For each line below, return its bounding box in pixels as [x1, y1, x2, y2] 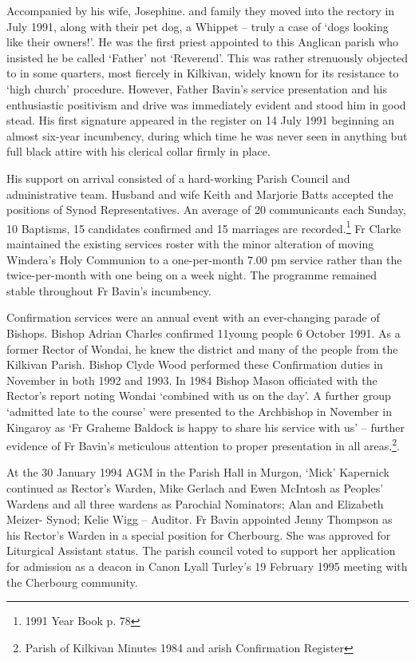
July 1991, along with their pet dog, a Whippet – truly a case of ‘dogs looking [6, 18, 389, 34]
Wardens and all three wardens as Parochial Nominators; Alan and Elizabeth [6, 495, 384, 512]
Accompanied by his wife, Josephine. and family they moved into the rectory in [6, 2, 395, 18]
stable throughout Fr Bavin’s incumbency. [6, 282, 211, 299]
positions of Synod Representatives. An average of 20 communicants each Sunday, [6, 201, 406, 218]
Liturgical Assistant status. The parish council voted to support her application [6, 542, 396, 559]
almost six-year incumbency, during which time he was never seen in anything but [6, 127, 408, 144]
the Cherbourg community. [6, 573, 138, 590]
